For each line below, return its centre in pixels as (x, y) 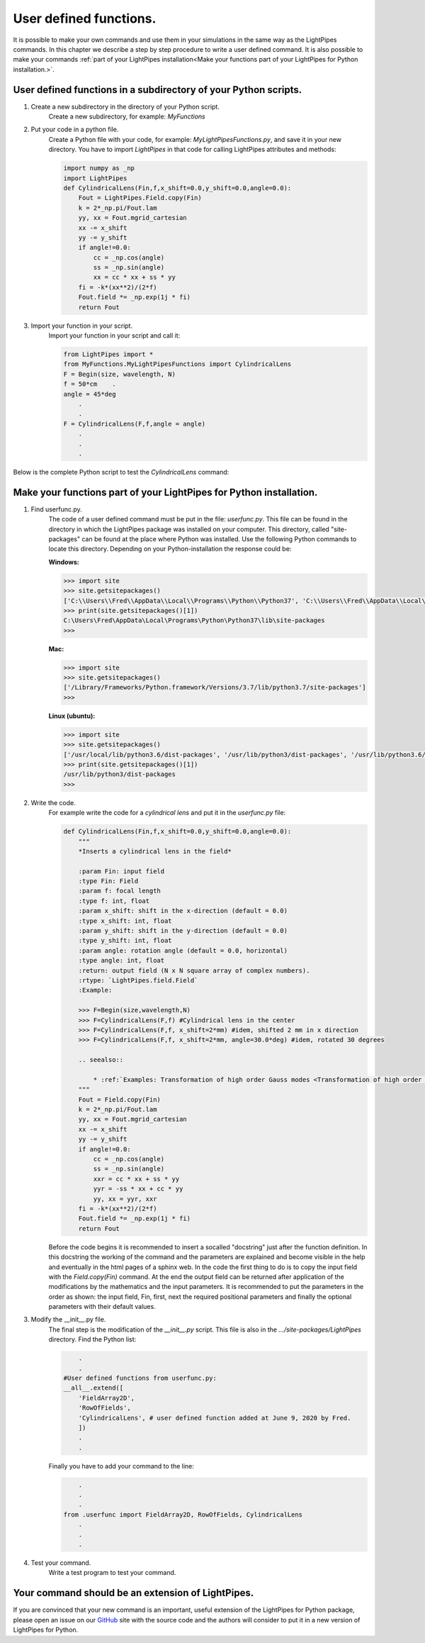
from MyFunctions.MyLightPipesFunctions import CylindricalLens (177, 364)
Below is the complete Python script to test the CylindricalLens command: (121, 472)
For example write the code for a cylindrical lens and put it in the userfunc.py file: (167, 813)
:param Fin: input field (121, 871)
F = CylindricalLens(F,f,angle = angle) (134, 424)
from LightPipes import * (108, 354)
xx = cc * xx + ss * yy (135, 277)
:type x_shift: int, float (125, 921)
